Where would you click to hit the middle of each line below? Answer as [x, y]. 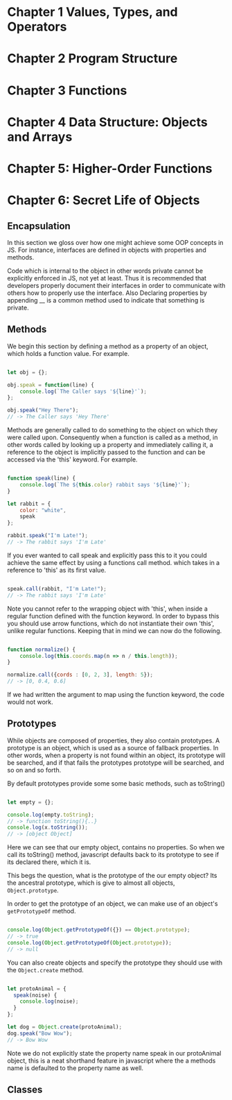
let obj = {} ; [28, 372]
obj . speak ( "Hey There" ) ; [43, 410]
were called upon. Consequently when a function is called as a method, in [113, 437]
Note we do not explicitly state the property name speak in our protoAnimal [114, 1053]
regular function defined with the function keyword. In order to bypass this [113, 616]
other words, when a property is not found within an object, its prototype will [116, 755]
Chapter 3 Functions [67, 90]
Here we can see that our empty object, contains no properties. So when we [116, 847]
